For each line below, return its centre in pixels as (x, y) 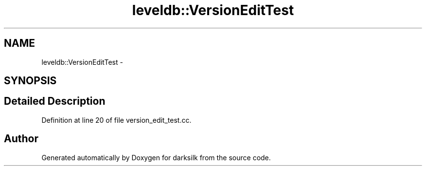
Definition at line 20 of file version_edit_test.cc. (116, 120)
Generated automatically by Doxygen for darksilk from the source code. (156, 157)
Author (21, 139)
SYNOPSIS (30, 81)
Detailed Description (55, 101)
